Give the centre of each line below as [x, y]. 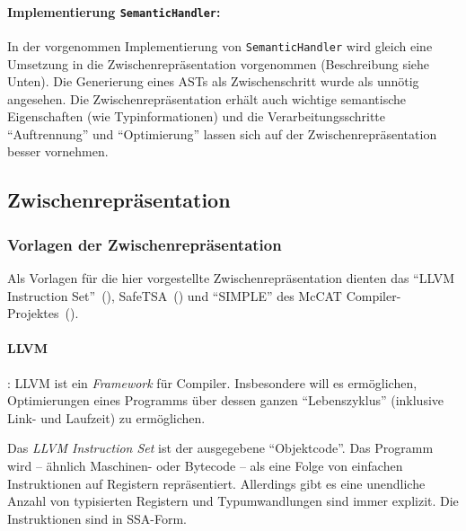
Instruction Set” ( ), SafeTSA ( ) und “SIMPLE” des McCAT [175, 295]
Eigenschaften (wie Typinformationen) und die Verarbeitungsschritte [197, 116]
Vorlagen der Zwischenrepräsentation [145, 244]
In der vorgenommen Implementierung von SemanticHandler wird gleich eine [220, 45]
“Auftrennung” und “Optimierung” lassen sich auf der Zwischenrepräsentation [222, 133]
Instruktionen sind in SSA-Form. [97, 518]
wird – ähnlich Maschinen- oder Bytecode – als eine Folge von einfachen [205, 466]
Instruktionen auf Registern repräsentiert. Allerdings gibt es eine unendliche [216, 483]
